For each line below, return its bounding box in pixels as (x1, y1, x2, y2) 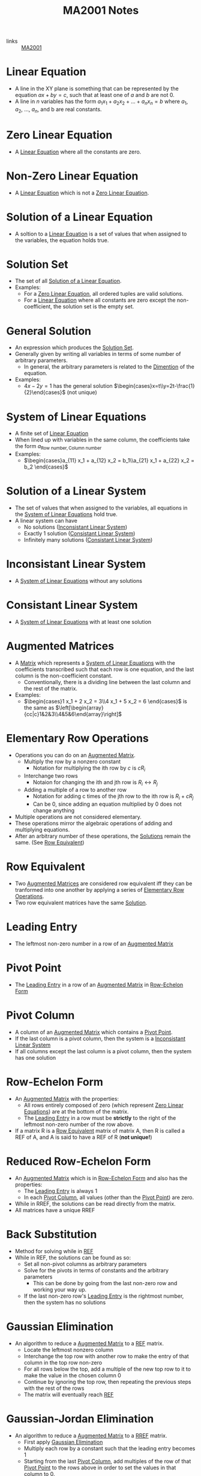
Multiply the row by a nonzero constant (23, 758, 121, 765)
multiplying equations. (14, 826, 70, 833)
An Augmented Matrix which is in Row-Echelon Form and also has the (14, 1174, 188, 1182)
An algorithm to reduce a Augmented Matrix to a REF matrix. (14, 1339, 164, 1347)
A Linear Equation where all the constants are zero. (14, 148, 142, 155)
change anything (32, 807, 75, 814)
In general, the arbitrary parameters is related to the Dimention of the (23, 363, 195, 370)
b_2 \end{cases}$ (23, 463, 68, 470)
